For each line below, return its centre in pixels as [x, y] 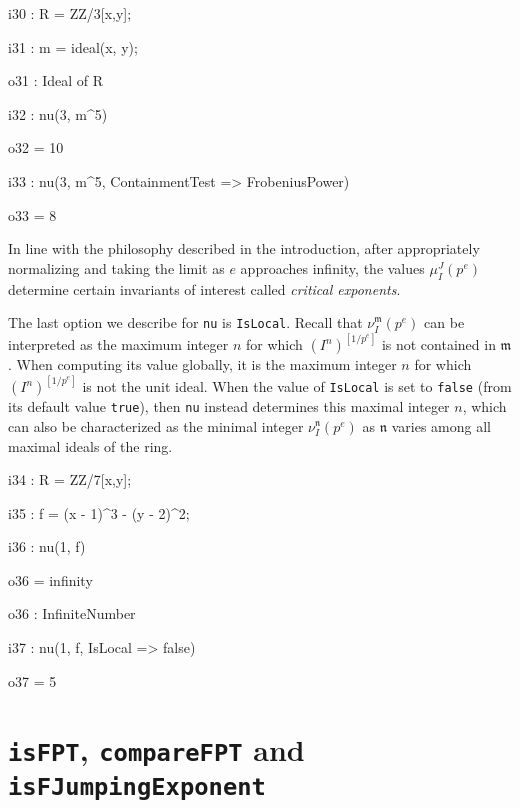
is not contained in [438, 344]
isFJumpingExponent [137, 786]
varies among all [441, 425]
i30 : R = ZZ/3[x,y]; [70, 13]
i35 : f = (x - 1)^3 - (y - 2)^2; [99, 512]
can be [444, 322]
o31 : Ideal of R [56, 80]
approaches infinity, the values [332, 267]
